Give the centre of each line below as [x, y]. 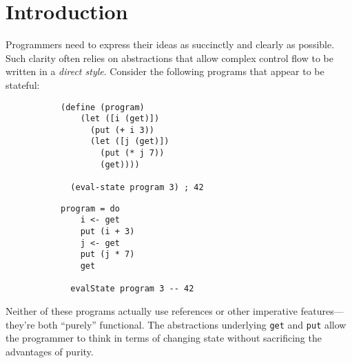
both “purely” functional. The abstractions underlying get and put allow [192, 324]
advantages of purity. [50, 351]
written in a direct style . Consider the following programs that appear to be [165, 71]
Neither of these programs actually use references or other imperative [152, 311]
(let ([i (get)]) [120, 119]
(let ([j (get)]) [130, 142]
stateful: [23, 84]
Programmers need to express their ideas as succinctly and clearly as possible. [170, 44]
